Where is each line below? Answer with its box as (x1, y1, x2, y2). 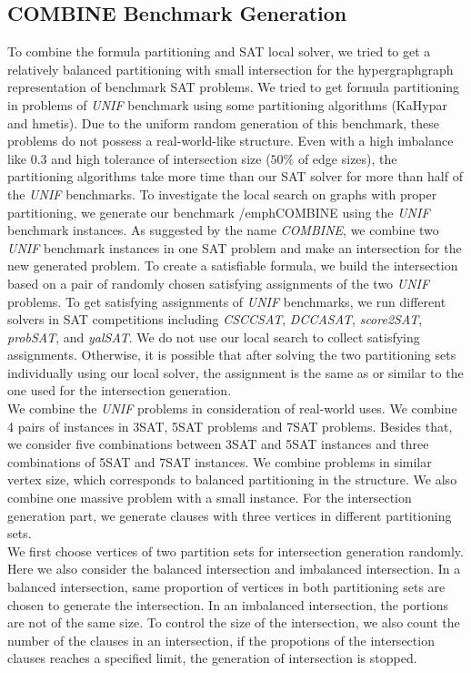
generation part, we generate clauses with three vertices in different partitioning (7, 505, 452, 525)
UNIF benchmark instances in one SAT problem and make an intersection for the (7, 238, 462, 257)
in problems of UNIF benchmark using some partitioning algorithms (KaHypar (7, 95, 447, 114)
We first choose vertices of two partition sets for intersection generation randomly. (7, 541, 464, 560)
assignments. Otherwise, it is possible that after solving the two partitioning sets (7, 345, 456, 364)
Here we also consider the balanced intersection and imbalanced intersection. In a (7, 559, 461, 578)
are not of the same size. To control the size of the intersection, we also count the (7, 613, 460, 632)
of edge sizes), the (297, 148, 397, 168)
